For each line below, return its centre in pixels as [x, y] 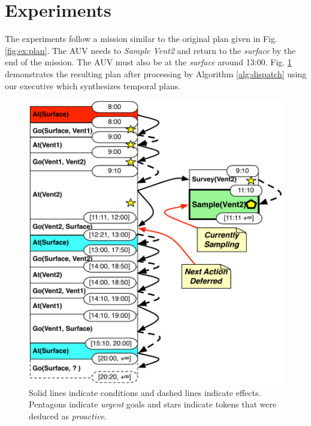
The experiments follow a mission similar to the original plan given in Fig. [141, 39]
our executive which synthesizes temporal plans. [93, 85]
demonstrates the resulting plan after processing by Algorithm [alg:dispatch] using [156, 73]
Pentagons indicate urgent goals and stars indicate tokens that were [153, 404]
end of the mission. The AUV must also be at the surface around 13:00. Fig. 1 [148, 62]
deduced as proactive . [68, 416]
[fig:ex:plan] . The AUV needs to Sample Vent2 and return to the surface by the [150, 50]
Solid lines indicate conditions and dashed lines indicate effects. [145, 392]
